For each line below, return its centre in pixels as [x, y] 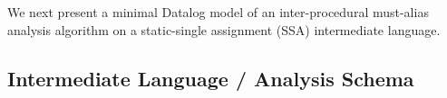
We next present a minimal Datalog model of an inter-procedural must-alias [218, 12]
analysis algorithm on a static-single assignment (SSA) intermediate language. [224, 29]
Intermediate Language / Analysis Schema [211, 78]
